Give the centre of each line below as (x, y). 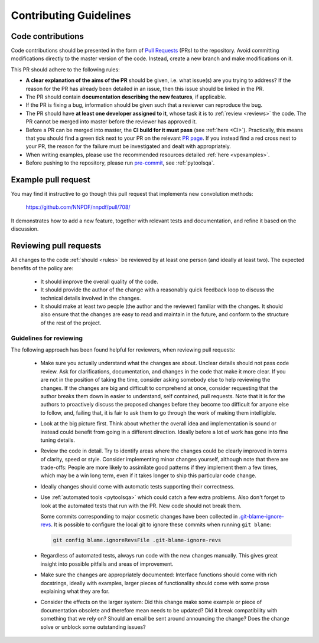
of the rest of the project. (71, 323)
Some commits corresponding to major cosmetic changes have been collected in (139, 517)
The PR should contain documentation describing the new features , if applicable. (126, 97)
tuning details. (58, 440)
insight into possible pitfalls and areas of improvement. (107, 564)
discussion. (25, 229)
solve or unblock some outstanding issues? (93, 627)
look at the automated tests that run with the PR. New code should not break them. (141, 506)
